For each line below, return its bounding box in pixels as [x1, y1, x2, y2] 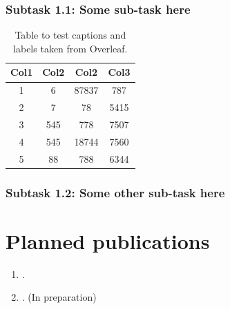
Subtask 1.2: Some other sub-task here [6, 183, 225, 201]
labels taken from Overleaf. [13, 41, 128, 55]
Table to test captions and [15, 28, 126, 42]
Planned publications [6, 226, 210, 255]
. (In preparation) [21, 290, 97, 304]
